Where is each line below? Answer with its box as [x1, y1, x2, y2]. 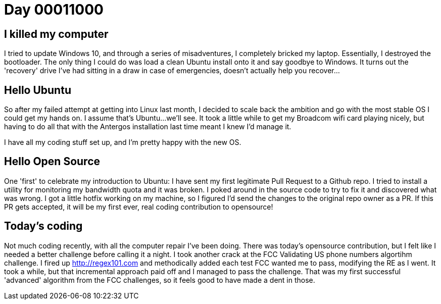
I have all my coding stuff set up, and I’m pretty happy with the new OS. [4, 138, 241, 147]
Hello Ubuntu [4, 83, 71, 96]
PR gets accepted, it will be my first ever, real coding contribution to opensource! [4, 202, 273, 211]
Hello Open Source [4, 155, 101, 168]
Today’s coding [4, 220, 83, 233]
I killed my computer [4, 27, 109, 40]
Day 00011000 [4, 1, 104, 18]
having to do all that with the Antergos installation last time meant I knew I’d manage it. [4, 122, 291, 131]
